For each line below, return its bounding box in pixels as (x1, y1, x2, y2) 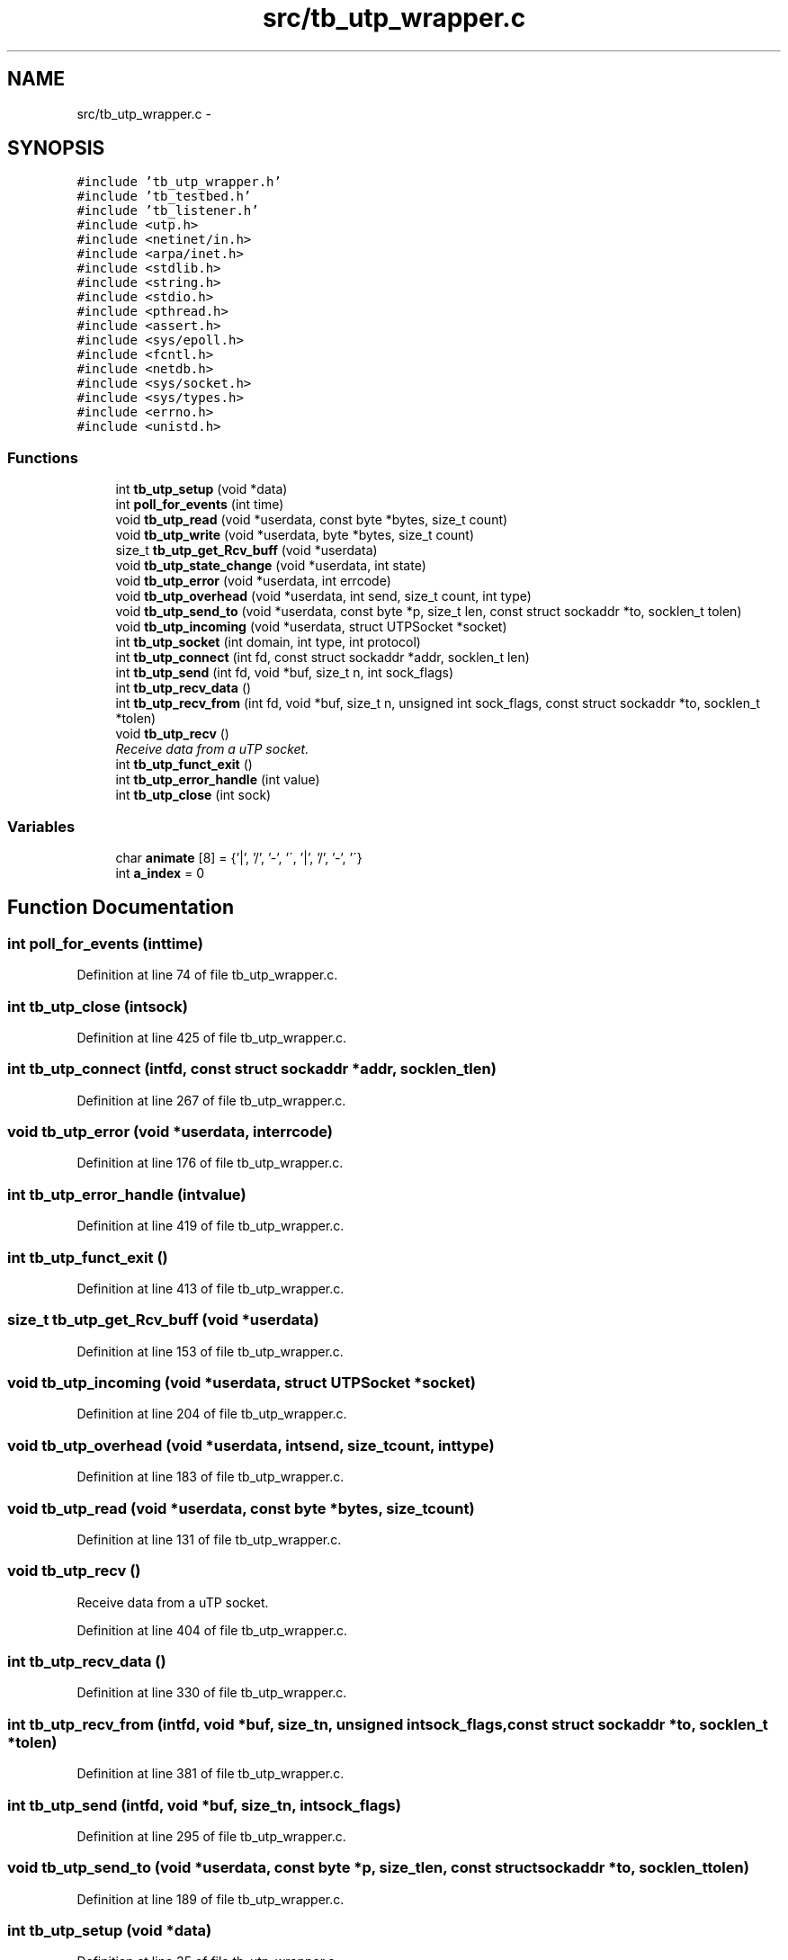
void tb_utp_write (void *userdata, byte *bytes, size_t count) (115, 527, 475, 543)
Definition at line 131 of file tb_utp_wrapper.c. (76, 1531, 342, 1547)
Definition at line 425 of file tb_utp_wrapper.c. (76, 1029, 347, 1045)
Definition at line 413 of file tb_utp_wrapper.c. (76, 1280, 345, 1296)
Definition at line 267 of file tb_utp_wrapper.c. (76, 1092, 346, 1108)
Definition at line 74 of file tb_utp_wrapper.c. (76, 967, 338, 983)
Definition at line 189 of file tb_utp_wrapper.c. (76, 1891, 345, 1907)
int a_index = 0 (115, 864, 205, 881)
